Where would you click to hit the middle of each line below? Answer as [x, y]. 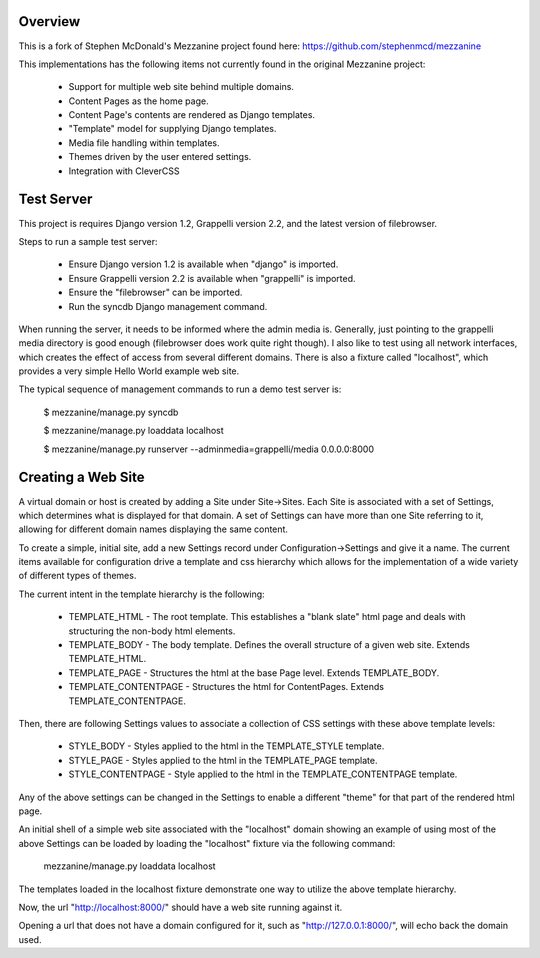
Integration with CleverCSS [124, 171]
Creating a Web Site [81, 477]
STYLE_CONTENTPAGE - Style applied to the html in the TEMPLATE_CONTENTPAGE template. [263, 774]
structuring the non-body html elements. [152, 631]
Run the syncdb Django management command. [168, 306]
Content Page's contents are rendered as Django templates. [191, 115]
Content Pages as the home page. [138, 101]
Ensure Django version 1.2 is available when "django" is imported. [203, 264]
